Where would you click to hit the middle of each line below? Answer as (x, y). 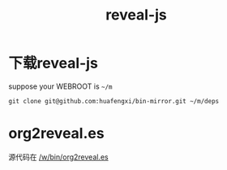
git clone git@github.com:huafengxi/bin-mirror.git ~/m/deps (114, 101)
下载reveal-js (54, 63)
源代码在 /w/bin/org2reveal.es (58, 157)
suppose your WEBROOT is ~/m (60, 86)
